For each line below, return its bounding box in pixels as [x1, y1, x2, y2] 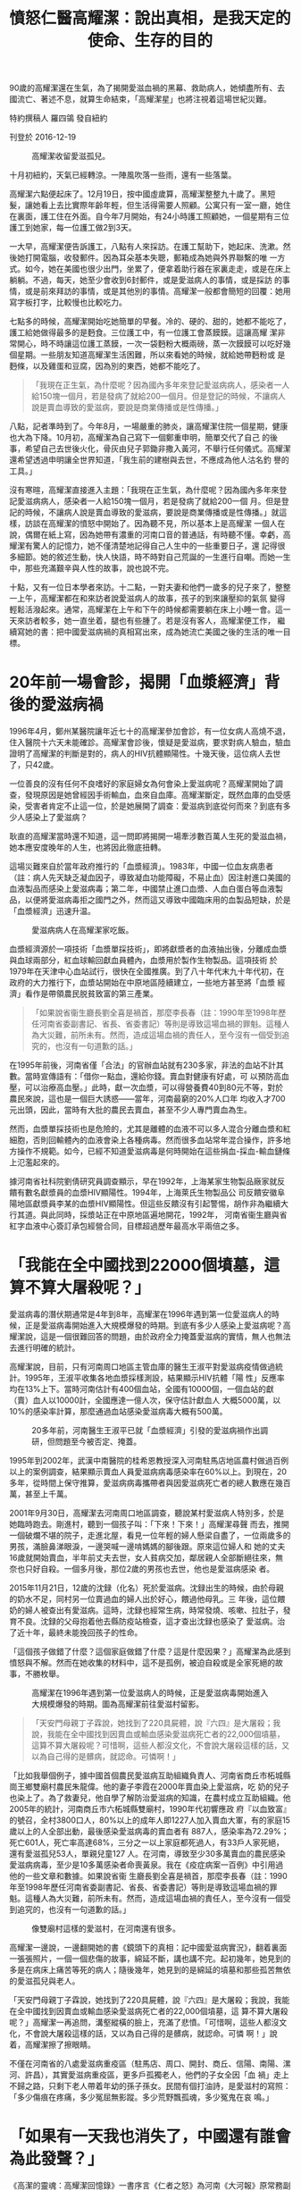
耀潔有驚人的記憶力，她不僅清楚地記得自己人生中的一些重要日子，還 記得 [9, 541, 278, 551]
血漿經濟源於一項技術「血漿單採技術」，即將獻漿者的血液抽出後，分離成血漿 [9, 944, 288, 954]
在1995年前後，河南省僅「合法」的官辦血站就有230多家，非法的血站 [9, 1060, 261, 1070]
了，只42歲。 [9, 759, 59, 770]
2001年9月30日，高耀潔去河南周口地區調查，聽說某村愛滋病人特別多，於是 [9, 1507, 285, 1519]
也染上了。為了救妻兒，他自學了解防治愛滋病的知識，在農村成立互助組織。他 [9, 1792, 291, 1803]
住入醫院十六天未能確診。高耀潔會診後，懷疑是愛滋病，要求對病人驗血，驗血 [9, 737, 291, 748]
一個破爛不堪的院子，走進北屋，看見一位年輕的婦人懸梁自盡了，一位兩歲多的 [9, 1530, 291, 1541]
